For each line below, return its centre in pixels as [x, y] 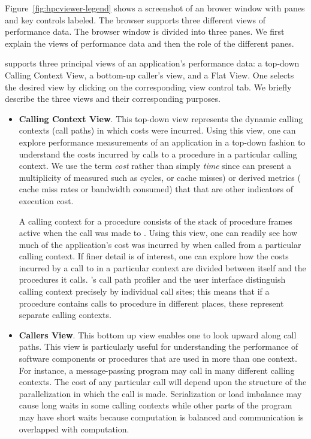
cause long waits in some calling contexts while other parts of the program [155, 405]
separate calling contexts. [65, 315]
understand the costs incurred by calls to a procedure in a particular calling [158, 154]
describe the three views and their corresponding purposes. [113, 99]
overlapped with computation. [74, 429]
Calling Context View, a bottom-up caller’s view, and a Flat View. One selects [150, 75]
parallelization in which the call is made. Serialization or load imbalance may [160, 393]
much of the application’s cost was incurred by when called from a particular [160, 244]
